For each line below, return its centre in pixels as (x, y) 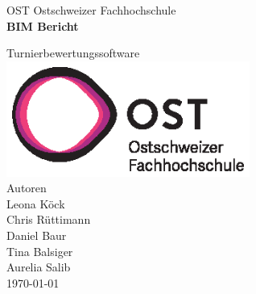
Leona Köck (36, 203)
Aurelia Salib (39, 267)
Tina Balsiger (40, 251)
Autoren (27, 188)
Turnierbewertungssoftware (73, 53)
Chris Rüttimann (49, 219)
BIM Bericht (43, 25)
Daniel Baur (37, 235)
